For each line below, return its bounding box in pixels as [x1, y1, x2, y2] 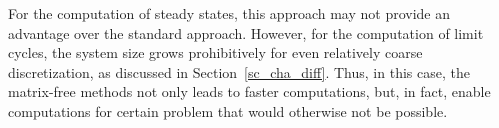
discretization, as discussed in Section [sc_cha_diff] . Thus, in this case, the [8, 61, 470, 82]
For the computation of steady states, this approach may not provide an [8, 3, 451, 23]
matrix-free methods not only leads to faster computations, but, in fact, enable [8, 81, 491, 102]
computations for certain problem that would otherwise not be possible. [8, 100, 448, 121]
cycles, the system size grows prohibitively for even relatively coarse [8, 42, 423, 63]
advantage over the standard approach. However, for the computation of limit [8, 22, 484, 43]
